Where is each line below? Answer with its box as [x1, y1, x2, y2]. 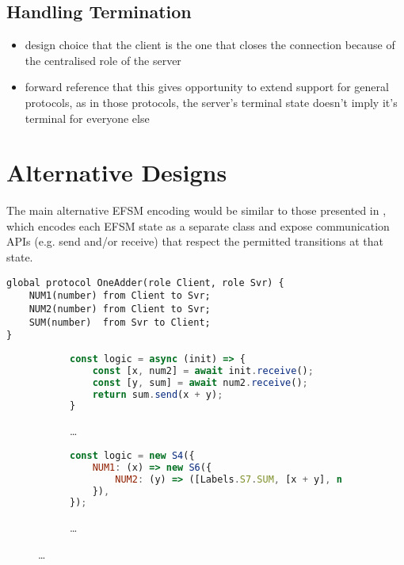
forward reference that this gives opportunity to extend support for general [25, 78, 389, 95]
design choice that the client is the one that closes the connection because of [25, 36, 395, 53]
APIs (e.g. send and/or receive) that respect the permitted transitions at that [6, 233, 383, 250]
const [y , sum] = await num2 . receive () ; [92, 376, 308, 388]
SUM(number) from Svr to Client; [29, 316, 211, 328]
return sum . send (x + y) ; [92, 388, 223, 400]
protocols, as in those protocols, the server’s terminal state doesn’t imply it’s [25, 94, 398, 110]
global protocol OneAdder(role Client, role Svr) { [6, 277, 284, 288]
